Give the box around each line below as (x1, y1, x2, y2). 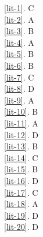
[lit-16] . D (4, 174, 38, 186)
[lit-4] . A (4, 36, 34, 48)
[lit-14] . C (4, 151, 38, 163)
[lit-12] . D (4, 128, 38, 141)
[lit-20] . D (4, 221, 38, 233)
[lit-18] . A (4, 198, 38, 210)
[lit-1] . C (4, 2, 34, 14)
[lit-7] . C (4, 71, 34, 83)
